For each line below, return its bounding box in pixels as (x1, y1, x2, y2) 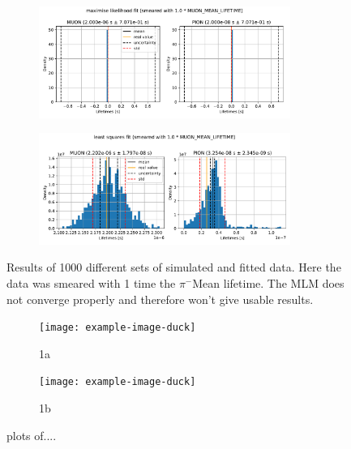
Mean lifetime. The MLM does (192, 274, 345, 291)
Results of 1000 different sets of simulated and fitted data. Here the (6, 259, 341, 276)
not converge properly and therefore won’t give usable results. (6, 290, 314, 307)
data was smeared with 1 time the (6, 274, 176, 291)
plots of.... (6, 426, 57, 443)
